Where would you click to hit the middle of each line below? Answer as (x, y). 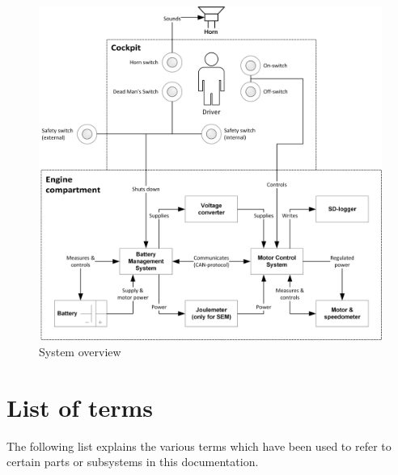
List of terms (80, 407)
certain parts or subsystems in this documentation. (133, 462)
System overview (80, 351)
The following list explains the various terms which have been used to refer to (199, 446)
